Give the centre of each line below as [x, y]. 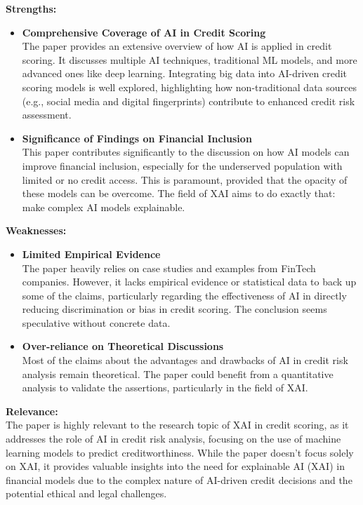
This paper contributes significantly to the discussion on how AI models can [186, 152]
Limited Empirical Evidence [91, 254]
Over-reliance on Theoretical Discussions [123, 346]
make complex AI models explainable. [104, 207]
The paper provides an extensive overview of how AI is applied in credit [177, 46]
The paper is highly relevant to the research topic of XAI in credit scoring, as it [177, 425]
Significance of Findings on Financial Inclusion [137, 138]
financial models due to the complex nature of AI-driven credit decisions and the [179, 479]
